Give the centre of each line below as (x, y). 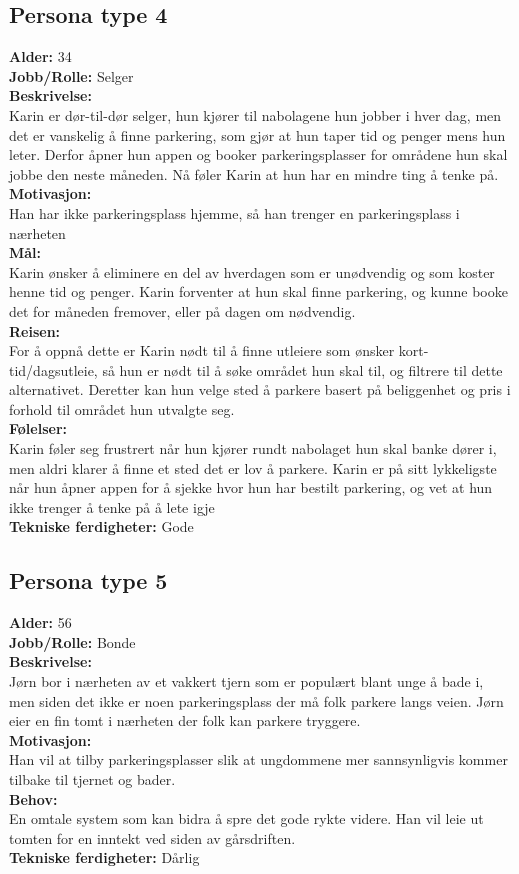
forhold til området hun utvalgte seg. (122, 408)
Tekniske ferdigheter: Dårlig (104, 857)
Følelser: (38, 428)
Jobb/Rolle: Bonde (72, 641)
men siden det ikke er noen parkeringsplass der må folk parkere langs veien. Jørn (256, 700)
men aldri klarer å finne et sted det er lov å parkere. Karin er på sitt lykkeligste (253, 467)
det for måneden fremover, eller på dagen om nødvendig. (182, 310)
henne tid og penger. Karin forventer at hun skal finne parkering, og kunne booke (258, 291)
